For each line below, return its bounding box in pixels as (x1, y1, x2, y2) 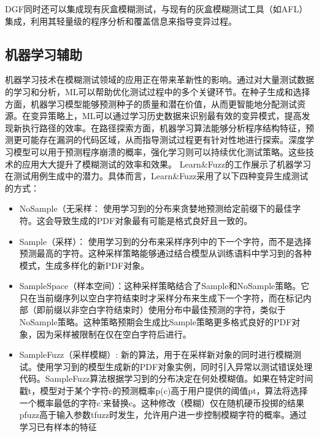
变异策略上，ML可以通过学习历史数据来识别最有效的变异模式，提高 (30, 109, 302, 122)
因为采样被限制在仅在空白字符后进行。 (36, 327, 191, 340)
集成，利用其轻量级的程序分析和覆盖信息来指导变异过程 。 (5, 14, 237, 27)
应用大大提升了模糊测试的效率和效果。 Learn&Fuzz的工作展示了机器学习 (21, 157, 311, 170)
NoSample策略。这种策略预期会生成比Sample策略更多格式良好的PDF (19, 315, 292, 328)
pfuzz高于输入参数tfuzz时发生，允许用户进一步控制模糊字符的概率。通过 (19, 408, 307, 421)
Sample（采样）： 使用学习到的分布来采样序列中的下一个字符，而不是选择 (19, 234, 312, 247)
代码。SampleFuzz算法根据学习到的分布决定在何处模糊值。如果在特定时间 (19, 372, 313, 385)
